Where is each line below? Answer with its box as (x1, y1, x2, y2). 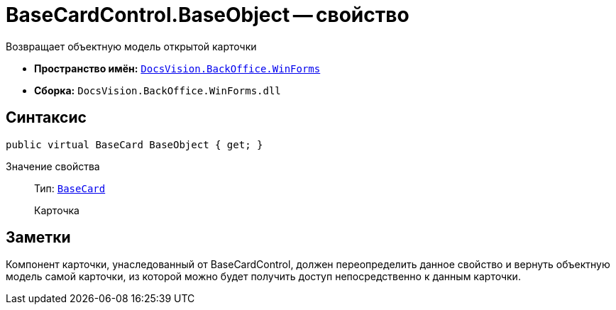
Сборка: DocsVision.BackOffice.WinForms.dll (34, 84, 281, 96)
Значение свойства (6, 160, 100, 172)
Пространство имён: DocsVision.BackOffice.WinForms (34, 62, 321, 74)
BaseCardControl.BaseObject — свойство (6, 3, 409, 27)
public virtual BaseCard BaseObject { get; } (6, 138, 263, 150)
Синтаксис (6, 109, 87, 127)
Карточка (34, 204, 79, 216)
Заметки (6, 228, 71, 247)
